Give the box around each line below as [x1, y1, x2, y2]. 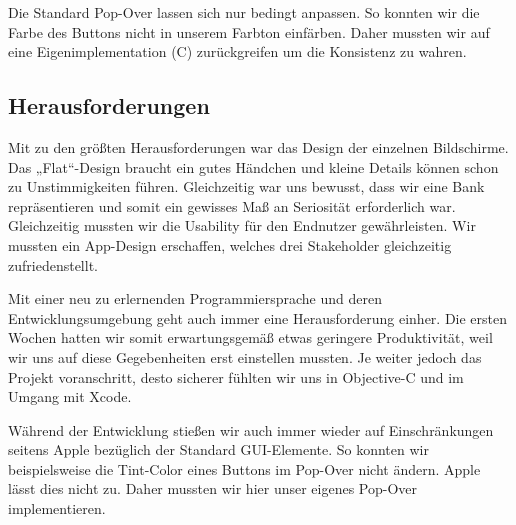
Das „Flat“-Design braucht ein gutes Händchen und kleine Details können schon [8, 156, 499, 177]
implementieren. [8, 498, 106, 519]
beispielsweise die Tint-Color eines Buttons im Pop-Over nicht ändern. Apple [8, 458, 481, 479]
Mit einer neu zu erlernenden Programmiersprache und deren [8, 288, 382, 309]
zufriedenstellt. [8, 254, 98, 275]
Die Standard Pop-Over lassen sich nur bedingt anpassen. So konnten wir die [8, 2, 480, 22]
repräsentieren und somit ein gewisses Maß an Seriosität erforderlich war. [8, 195, 456, 216]
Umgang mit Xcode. [8, 386, 132, 407]
